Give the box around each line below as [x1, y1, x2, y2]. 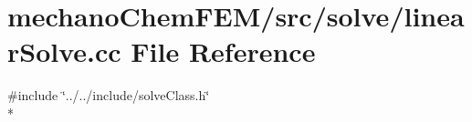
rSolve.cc [7, 33, 121, 70]
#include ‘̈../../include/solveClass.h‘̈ [7, 86, 210, 105]
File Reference [131, 33, 316, 70]
